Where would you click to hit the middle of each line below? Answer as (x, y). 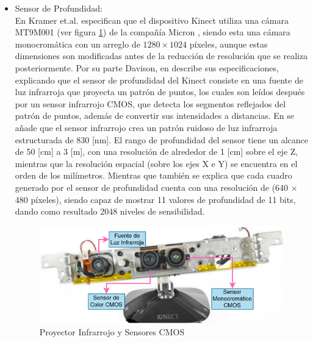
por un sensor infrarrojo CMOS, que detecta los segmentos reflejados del (150, 103)
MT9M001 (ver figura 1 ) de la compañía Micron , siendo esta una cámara (153, 32)
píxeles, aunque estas (228, 44)
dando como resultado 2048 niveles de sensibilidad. (110, 211)
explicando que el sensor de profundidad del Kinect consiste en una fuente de (159, 80)
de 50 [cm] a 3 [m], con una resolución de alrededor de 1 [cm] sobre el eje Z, (156, 151)
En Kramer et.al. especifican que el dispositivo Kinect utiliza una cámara (152, 20)
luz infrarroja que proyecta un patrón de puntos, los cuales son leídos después (160, 92)
